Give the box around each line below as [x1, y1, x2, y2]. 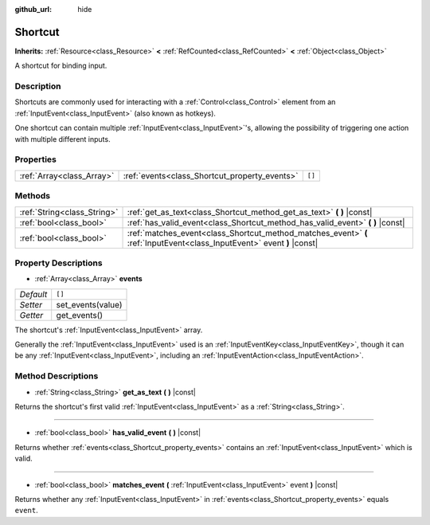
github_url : [14, 5, 52, 14]
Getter [19, 309, 44, 320]
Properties [14, 154, 57, 165]
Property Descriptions [14, 257, 103, 268]
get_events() [56, 309, 104, 320]
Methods [14, 190, 51, 202]
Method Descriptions [14, 370, 99, 382]
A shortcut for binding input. [14, 61, 107, 71]
